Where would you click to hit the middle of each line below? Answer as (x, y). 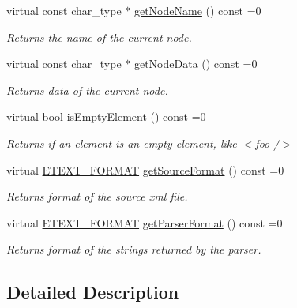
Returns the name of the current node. (99, 37)
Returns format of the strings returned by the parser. (134, 249)
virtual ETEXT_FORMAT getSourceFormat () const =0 (145, 169)
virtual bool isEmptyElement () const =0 (106, 116)
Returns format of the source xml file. (97, 196)
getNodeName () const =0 (197, 10)
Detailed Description (93, 292)
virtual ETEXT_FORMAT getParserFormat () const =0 (145, 222)
